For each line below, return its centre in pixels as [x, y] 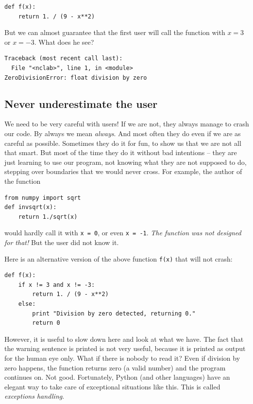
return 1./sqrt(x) [48, 217]
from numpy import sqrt [43, 198]
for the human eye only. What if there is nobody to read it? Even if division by [122, 358]
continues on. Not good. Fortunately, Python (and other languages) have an [117, 377]
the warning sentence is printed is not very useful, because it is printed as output [125, 348]
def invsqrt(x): [31, 207]
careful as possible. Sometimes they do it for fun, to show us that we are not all [123, 143]
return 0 [46, 323]
